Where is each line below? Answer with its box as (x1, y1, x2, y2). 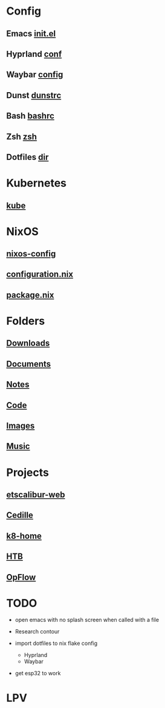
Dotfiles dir (6, 152, 49, 162)
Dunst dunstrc (6, 90, 62, 101)
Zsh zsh (6, 132, 37, 142)
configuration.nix (6, 269, 74, 279)
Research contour (15, 628, 60, 635)
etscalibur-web (6, 489, 65, 499)
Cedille (6, 510, 33, 521)
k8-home (6, 530, 42, 541)
